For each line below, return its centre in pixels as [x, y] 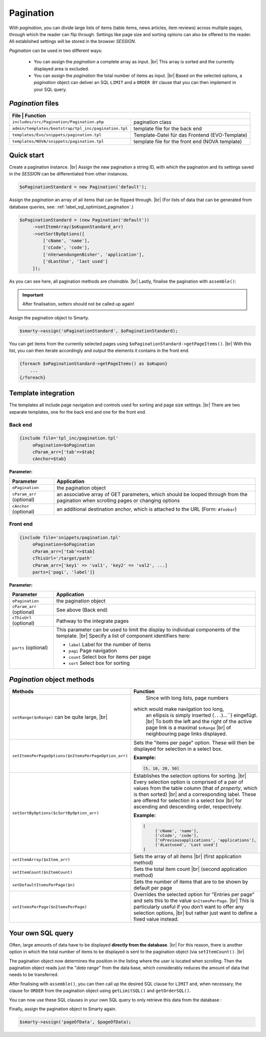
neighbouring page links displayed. [186, 734]
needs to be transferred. [34, 975]
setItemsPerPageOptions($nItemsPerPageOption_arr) [70, 756]
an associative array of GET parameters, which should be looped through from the [152, 494]
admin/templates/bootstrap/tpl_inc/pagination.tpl [70, 129]
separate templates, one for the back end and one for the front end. [78, 412]
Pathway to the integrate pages [93, 621]
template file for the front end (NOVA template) [188, 141]
